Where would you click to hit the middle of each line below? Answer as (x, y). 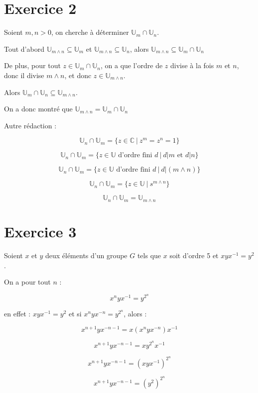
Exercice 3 (40, 231)
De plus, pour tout (32, 65)
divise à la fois (192, 65)
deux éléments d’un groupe (86, 255)
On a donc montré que (38, 109)
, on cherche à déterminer (90, 32)
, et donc (78, 75)
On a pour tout (27, 282)
